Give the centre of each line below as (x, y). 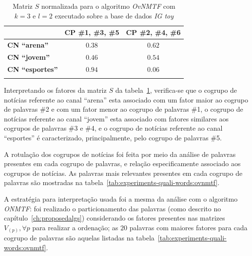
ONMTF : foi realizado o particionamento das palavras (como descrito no (113, 208)
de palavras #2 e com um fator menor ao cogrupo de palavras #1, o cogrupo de (124, 109)
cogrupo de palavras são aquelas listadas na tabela (79, 238)
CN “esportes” (33, 69)
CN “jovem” (29, 57)
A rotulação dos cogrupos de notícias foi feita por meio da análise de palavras (120, 154)
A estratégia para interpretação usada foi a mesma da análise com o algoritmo (121, 199)
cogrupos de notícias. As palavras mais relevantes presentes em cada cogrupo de (123, 173)
